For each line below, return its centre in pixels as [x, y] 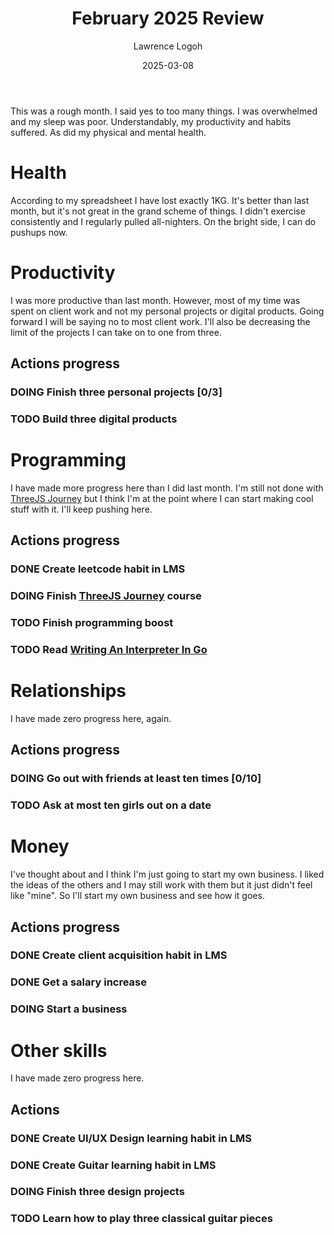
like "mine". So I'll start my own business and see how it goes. [137, 896]
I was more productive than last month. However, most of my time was [155, 300]
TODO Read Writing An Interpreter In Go [109, 650]
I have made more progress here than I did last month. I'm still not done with [167, 488]
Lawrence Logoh [168, 46]
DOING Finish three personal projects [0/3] [116, 392]
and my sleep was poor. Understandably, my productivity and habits [151, 121]
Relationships [68, 691]
